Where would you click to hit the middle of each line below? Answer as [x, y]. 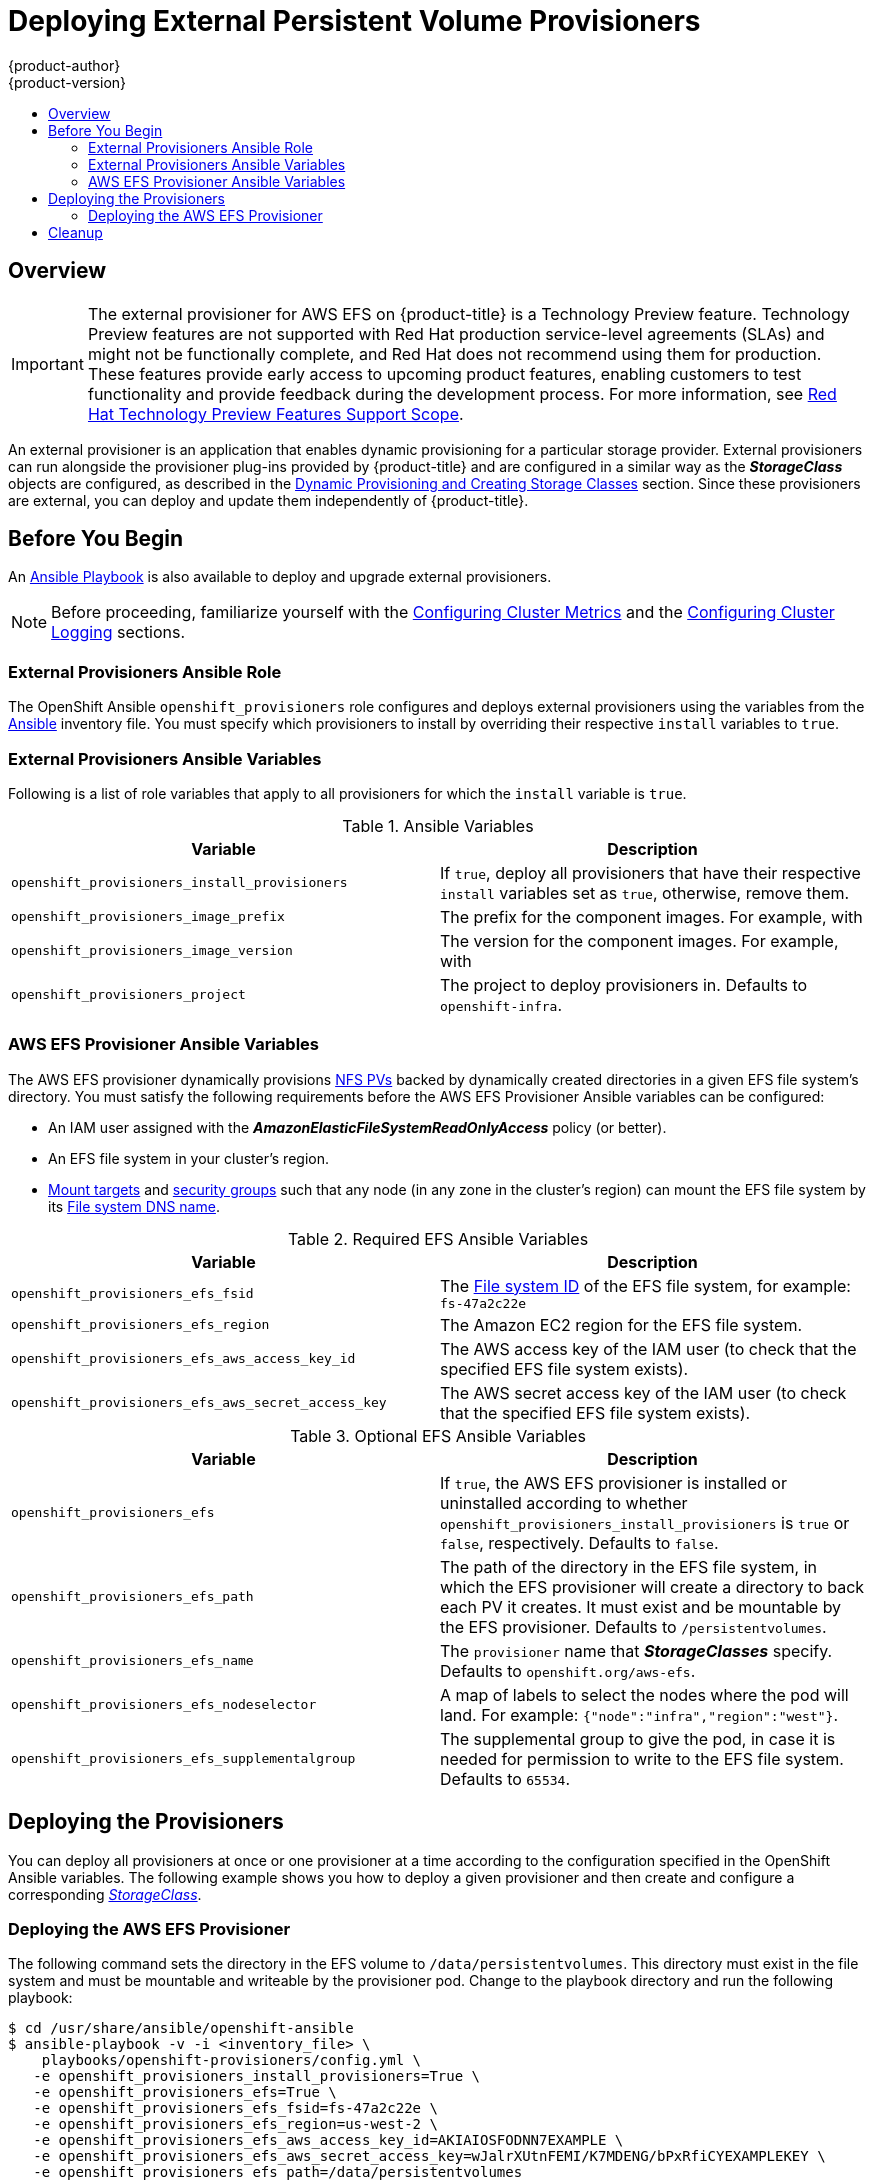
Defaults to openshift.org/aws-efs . [568, 1670]
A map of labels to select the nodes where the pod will [644, 1694]
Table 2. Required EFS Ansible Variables [438, 1238]
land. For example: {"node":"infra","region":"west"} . [639, 1714]
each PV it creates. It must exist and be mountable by [641, 1606]
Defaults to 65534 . [505, 1778]
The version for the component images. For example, [639, 940]
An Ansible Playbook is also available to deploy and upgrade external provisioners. [280, 577]
